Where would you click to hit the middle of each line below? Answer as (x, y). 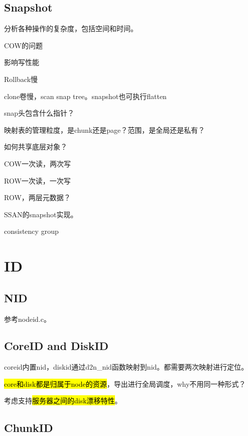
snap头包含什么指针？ (39, 113)
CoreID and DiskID (56, 346)
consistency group (31, 231)
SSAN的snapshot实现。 (41, 214)
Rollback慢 (21, 79)
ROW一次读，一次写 (37, 180)
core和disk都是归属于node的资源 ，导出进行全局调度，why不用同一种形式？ (125, 383)
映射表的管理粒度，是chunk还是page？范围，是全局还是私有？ (105, 129)
